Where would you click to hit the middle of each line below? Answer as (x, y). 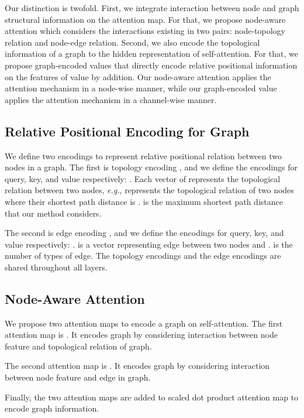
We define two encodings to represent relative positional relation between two (144, 155)
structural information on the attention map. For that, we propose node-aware (145, 19)
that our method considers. (53, 213)
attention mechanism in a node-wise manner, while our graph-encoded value (141, 88)
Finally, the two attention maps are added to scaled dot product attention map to (152, 397)
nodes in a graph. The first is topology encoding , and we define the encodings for (151, 167)
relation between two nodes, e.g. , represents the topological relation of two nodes (149, 190)
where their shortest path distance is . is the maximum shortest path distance (144, 201)
